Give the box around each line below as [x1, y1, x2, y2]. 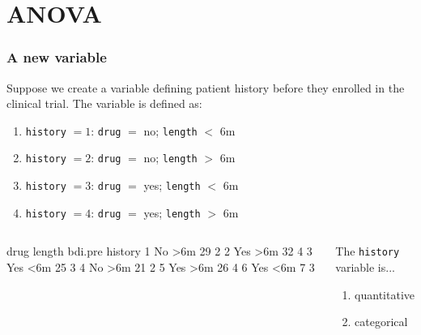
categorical [355, 313, 408, 330]
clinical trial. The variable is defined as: [6, 95, 202, 112]
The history [335, 243, 400, 260]
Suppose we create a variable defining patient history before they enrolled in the [6, 79, 405, 96]
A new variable [6, 47, 107, 67]
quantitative [355, 286, 415, 303]
